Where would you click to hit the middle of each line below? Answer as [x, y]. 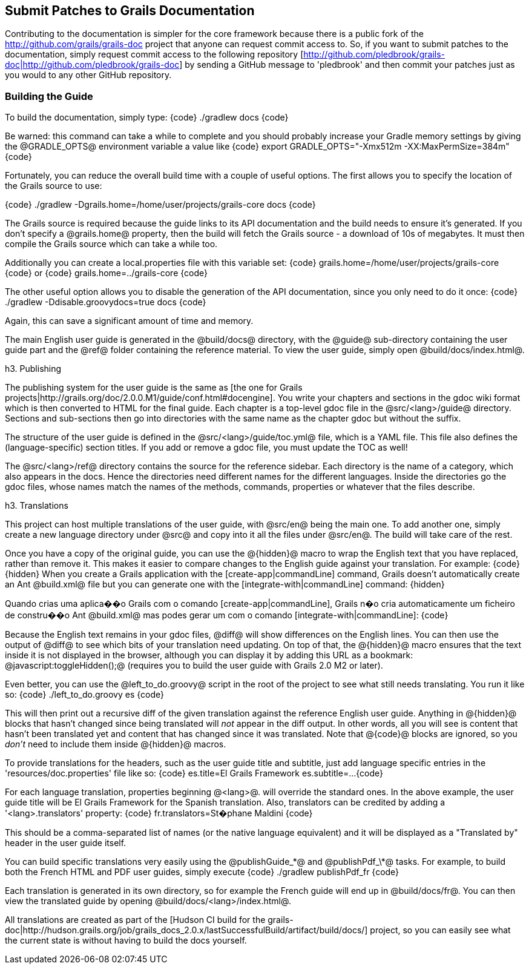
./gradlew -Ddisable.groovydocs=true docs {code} [106, 302]
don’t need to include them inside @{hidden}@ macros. [116, 744]
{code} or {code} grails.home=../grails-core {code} [106, 273]
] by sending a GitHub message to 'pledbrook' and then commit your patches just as [347, 65]
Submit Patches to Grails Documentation [130, 11]
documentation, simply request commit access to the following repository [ [154, 55]
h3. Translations [37, 506]
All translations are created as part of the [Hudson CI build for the [135, 920]
